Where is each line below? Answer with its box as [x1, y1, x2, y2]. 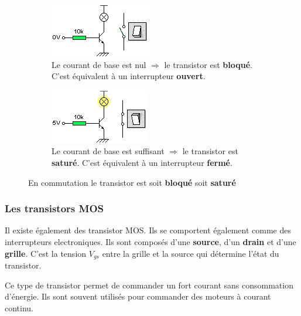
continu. [5, 301, 34, 314]
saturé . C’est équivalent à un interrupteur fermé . [52, 156, 232, 168]
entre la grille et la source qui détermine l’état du [102, 247, 279, 259]
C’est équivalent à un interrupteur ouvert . [52, 70, 206, 82]
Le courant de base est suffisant [52, 145, 165, 157]
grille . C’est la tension [5, 247, 87, 259]
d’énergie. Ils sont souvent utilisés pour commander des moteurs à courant [5, 290, 271, 303]
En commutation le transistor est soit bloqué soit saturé [28, 176, 236, 188]
